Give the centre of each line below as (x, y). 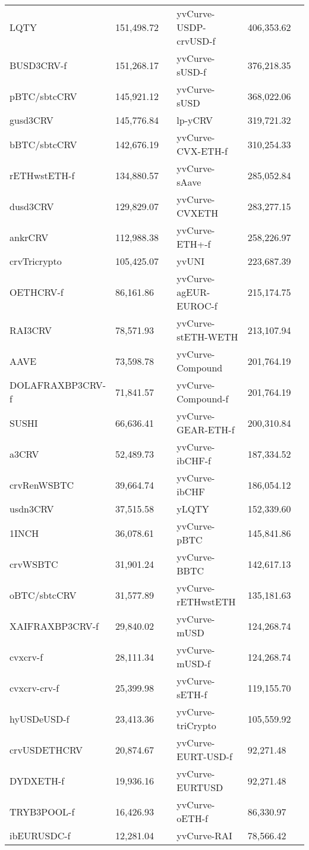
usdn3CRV (32, 509)
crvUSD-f (196, 41)
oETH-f (192, 818)
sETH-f (192, 694)
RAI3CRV (31, 330)
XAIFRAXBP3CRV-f (54, 626)
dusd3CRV (32, 206)
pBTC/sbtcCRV (43, 96)
